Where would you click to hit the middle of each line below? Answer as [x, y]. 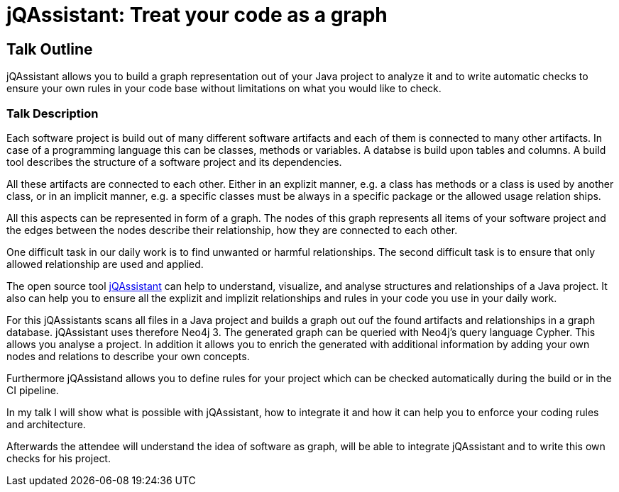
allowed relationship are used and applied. [105, 264]
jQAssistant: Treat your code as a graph [197, 15]
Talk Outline [50, 49]
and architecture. [46, 424]
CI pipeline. [33, 390]
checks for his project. [59, 458]
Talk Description [53, 113]
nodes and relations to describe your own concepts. [128, 356]
